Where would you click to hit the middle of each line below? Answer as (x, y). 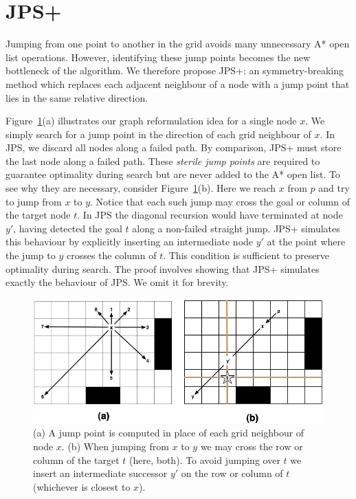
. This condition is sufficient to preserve (246, 255)
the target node (38, 215)
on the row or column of (232, 473)
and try (334, 188)
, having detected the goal (68, 228)
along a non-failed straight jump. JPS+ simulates (236, 228)
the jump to (31, 255)
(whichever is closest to (82, 486)
